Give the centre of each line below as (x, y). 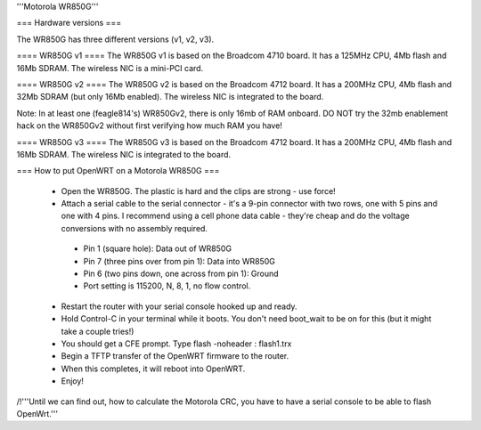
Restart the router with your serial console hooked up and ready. (179, 306)
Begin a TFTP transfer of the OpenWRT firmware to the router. (175, 356)
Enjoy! (73, 381)
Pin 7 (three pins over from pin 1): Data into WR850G (179, 261)
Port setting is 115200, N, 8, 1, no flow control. (167, 286)
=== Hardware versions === (69, 23)
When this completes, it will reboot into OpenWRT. (153, 369)
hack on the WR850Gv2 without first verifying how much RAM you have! (149, 126)
